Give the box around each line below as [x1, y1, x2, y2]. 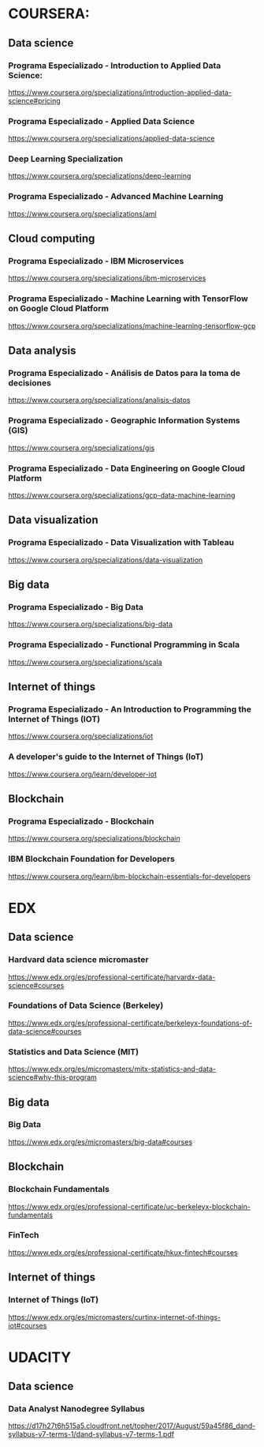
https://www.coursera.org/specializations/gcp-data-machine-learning [8, 490, 236, 500]
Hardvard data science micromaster [8, 954, 149, 965]
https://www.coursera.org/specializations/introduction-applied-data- [8, 88, 232, 97]
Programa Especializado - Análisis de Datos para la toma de [8, 368, 241, 379]
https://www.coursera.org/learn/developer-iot [8, 769, 158, 779]
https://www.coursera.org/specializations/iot [8, 731, 154, 741]
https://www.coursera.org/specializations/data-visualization [8, 554, 203, 565]
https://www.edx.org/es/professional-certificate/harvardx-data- [8, 972, 216, 982]
